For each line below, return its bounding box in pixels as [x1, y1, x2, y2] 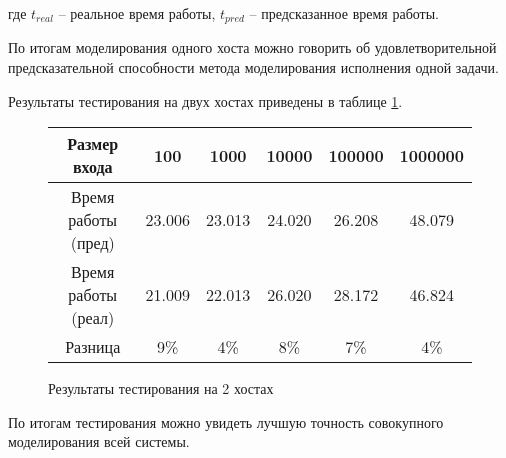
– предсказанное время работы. [249, 3, 439, 23]
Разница [65, 335, 121, 359]
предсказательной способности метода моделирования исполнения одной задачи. [8, 57, 499, 78]
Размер [67, 132, 119, 156]
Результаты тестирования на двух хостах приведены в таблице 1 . [8, 90, 403, 111]
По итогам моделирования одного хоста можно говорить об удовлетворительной [8, 37, 497, 58]
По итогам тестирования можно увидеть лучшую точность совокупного [8, 411, 444, 432]
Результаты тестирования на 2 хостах [48, 378, 274, 399]
